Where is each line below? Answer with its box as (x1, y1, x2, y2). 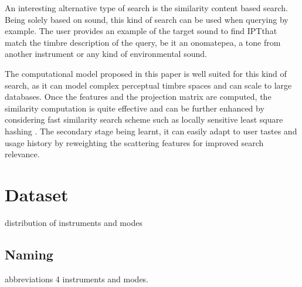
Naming (5, 245, 53, 263)
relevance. (5, 148, 40, 160)
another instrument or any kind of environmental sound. (5, 48, 207, 60)
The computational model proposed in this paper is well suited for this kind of (5, 67, 287, 79)
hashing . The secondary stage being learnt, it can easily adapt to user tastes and (5, 124, 297, 137)
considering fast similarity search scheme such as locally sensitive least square (5, 113, 283, 126)
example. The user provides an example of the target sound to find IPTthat (5, 25, 277, 37)
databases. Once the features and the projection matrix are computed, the (5, 90, 272, 103)
